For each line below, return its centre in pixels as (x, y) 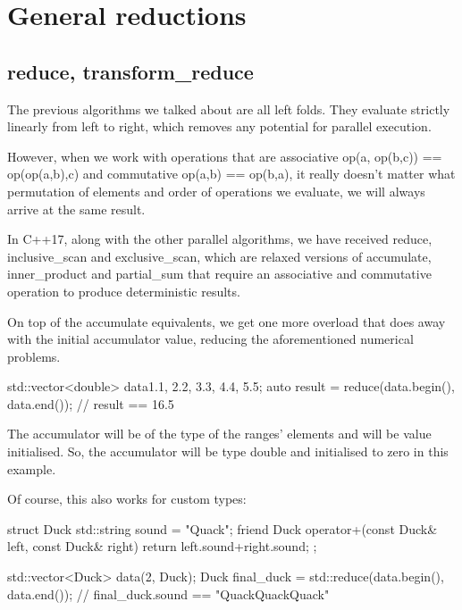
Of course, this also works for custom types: (127, 499)
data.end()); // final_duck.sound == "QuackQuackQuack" (168, 593)
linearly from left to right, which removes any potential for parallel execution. (219, 126)
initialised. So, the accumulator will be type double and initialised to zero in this (228, 451)
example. (32, 468)
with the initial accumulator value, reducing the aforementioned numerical (210, 339)
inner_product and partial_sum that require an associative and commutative (219, 274)
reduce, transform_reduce (130, 71)
